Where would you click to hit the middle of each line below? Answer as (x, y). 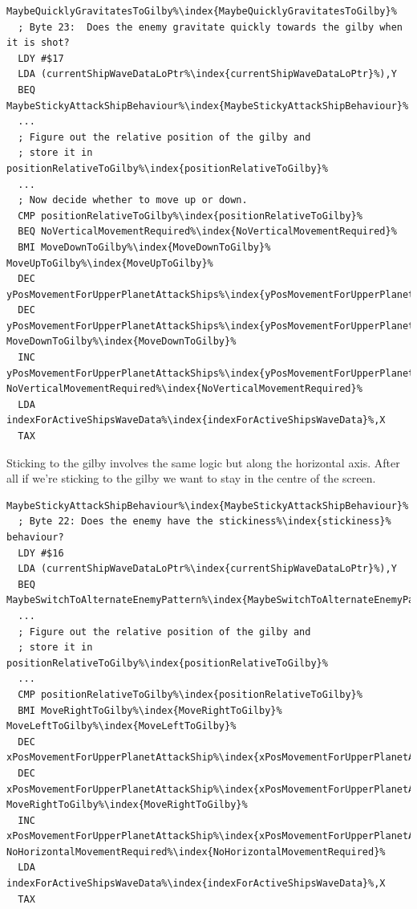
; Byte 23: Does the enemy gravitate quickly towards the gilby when (210, 27)
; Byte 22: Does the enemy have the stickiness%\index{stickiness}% (204, 522)
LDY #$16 (41, 553)
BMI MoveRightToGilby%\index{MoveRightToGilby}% (150, 710)
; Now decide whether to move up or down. (133, 200)
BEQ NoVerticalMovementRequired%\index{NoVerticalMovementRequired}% (207, 232)
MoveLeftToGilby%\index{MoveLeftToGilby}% (121, 726)
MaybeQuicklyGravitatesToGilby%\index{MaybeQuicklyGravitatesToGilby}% (202, 11)
